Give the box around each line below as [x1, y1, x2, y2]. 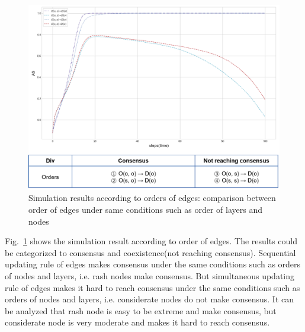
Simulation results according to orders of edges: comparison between [28, 191, 276, 204]
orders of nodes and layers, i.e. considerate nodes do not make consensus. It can [5, 293, 294, 305]
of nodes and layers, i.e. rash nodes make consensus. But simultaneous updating [5, 269, 295, 282]
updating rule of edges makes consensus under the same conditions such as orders [5, 258, 301, 270]
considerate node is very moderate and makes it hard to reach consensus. [5, 316, 270, 328]
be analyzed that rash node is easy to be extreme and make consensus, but [5, 304, 277, 317]
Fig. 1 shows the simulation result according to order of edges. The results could [5, 235, 298, 247]
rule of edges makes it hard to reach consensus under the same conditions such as [5, 281, 300, 293]
